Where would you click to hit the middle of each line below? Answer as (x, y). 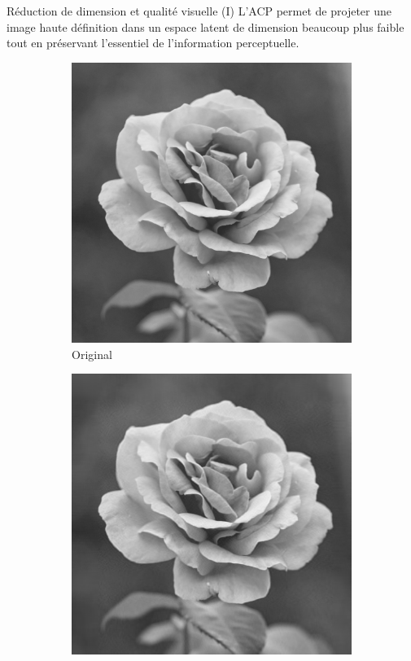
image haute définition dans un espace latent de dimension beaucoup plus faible (205, 26)
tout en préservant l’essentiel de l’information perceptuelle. (153, 43)
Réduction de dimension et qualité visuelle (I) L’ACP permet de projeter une (199, 11)
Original (92, 354)
